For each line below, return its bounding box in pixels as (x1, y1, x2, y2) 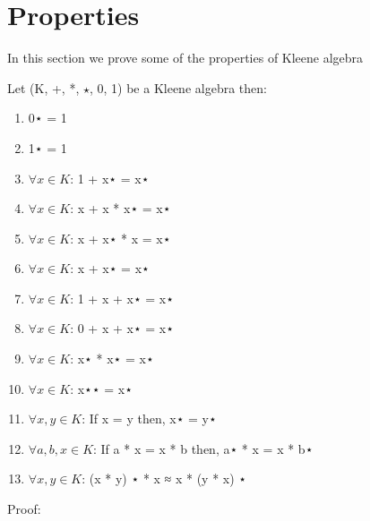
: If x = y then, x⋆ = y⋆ (82, 409, 217, 428)
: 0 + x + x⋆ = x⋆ (70, 319, 175, 337)
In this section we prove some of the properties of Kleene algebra (7, 48, 364, 67)
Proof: (7, 500, 41, 518)
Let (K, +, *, (7, 78, 80, 97)
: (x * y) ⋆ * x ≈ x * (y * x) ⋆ (82, 469, 247, 488)
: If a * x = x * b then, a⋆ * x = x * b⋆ (93, 439, 314, 457)
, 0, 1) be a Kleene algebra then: (89, 78, 267, 97)
